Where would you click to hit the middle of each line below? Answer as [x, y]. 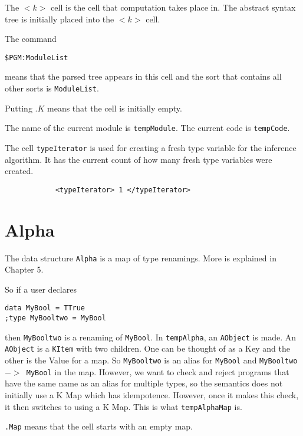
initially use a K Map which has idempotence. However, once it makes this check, [152, 394]
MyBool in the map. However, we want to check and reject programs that [158, 371]
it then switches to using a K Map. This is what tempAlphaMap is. [123, 406]
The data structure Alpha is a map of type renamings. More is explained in [141, 258]
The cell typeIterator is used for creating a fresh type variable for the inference [151, 147]
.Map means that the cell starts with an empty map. [99, 426]
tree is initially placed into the [60, 19]
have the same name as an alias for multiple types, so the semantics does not [144, 383]
